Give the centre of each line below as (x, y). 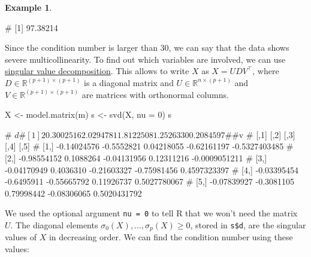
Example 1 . (28, 7)
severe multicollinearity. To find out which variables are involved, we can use (145, 59)
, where (266, 71)
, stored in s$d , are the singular (248, 224)
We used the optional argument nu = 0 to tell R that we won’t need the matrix (151, 213)
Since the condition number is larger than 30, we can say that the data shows (147, 48)
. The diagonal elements (54, 224)
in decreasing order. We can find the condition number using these (171, 237)
